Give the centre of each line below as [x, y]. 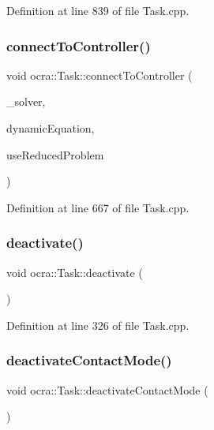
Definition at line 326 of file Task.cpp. [98, 325]
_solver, [26, 101]
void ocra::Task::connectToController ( [99, 75]
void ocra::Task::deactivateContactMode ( [107, 389]
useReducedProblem [55, 154]
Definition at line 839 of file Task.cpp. [98, 10]
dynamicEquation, [51, 128]
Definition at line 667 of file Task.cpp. [98, 207]
